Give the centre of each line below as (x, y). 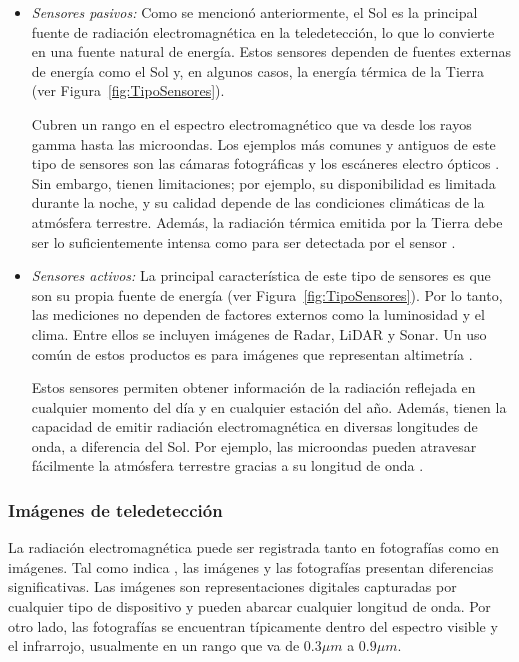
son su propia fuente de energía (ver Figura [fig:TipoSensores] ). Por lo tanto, (267, 294)
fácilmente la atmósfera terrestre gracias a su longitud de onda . (227, 465)
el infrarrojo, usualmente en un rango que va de (154, 645)
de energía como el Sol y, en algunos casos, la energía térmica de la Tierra (258, 70)
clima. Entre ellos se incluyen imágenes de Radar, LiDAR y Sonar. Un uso (259, 333)
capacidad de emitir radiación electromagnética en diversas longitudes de (254, 426)
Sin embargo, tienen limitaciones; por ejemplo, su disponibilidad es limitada (263, 182)
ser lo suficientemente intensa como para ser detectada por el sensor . (243, 241)
